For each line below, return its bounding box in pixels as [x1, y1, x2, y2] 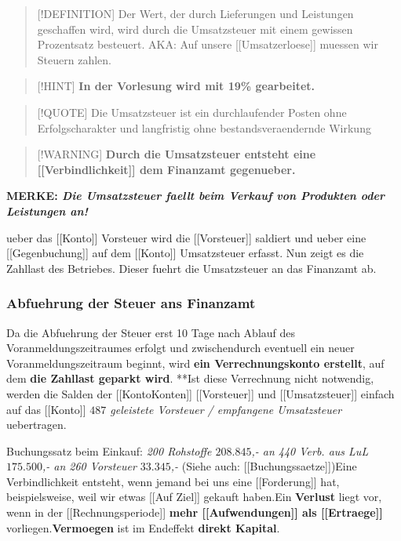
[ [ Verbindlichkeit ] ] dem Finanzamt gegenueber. [37, 161, 296, 177]
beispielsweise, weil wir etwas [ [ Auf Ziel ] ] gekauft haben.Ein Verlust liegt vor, [6, 488, 382, 505]
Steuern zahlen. [37, 51, 111, 67]
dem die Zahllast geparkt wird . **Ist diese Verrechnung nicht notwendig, [6, 370, 374, 387]
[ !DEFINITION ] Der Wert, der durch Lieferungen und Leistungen [37, 5, 354, 21]
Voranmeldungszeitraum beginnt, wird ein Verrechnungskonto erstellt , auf [6, 354, 385, 371]
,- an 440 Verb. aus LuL [251, 442, 369, 459]
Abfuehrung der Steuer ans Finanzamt [6, 293, 256, 313]
